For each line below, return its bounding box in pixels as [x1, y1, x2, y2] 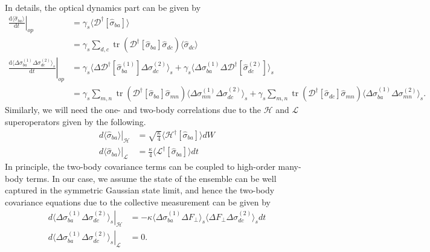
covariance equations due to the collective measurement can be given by [5, 195, 271, 208]
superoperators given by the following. [5, 115, 146, 128]
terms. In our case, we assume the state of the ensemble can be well [26, 172, 277, 184]
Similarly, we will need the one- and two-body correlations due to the [5, 103, 262, 116]
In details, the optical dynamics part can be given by [5, 1, 201, 13]
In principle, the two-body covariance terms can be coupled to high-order [5, 160, 275, 173]
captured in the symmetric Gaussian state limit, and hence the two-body [5, 184, 275, 196]
